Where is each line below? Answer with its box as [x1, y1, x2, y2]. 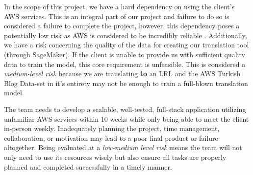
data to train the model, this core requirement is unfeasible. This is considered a [4, 59, 246, 69]
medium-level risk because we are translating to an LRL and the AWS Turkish [4, 68, 241, 79]
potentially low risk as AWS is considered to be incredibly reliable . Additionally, [4, 30, 247, 40]
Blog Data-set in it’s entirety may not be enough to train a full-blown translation [4, 78, 248, 88]
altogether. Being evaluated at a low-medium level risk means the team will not [4, 142, 242, 153]
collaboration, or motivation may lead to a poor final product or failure [4, 132, 218, 143]
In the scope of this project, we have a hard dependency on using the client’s [4, 1, 235, 11]
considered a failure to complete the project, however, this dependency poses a [4, 21, 240, 31]
